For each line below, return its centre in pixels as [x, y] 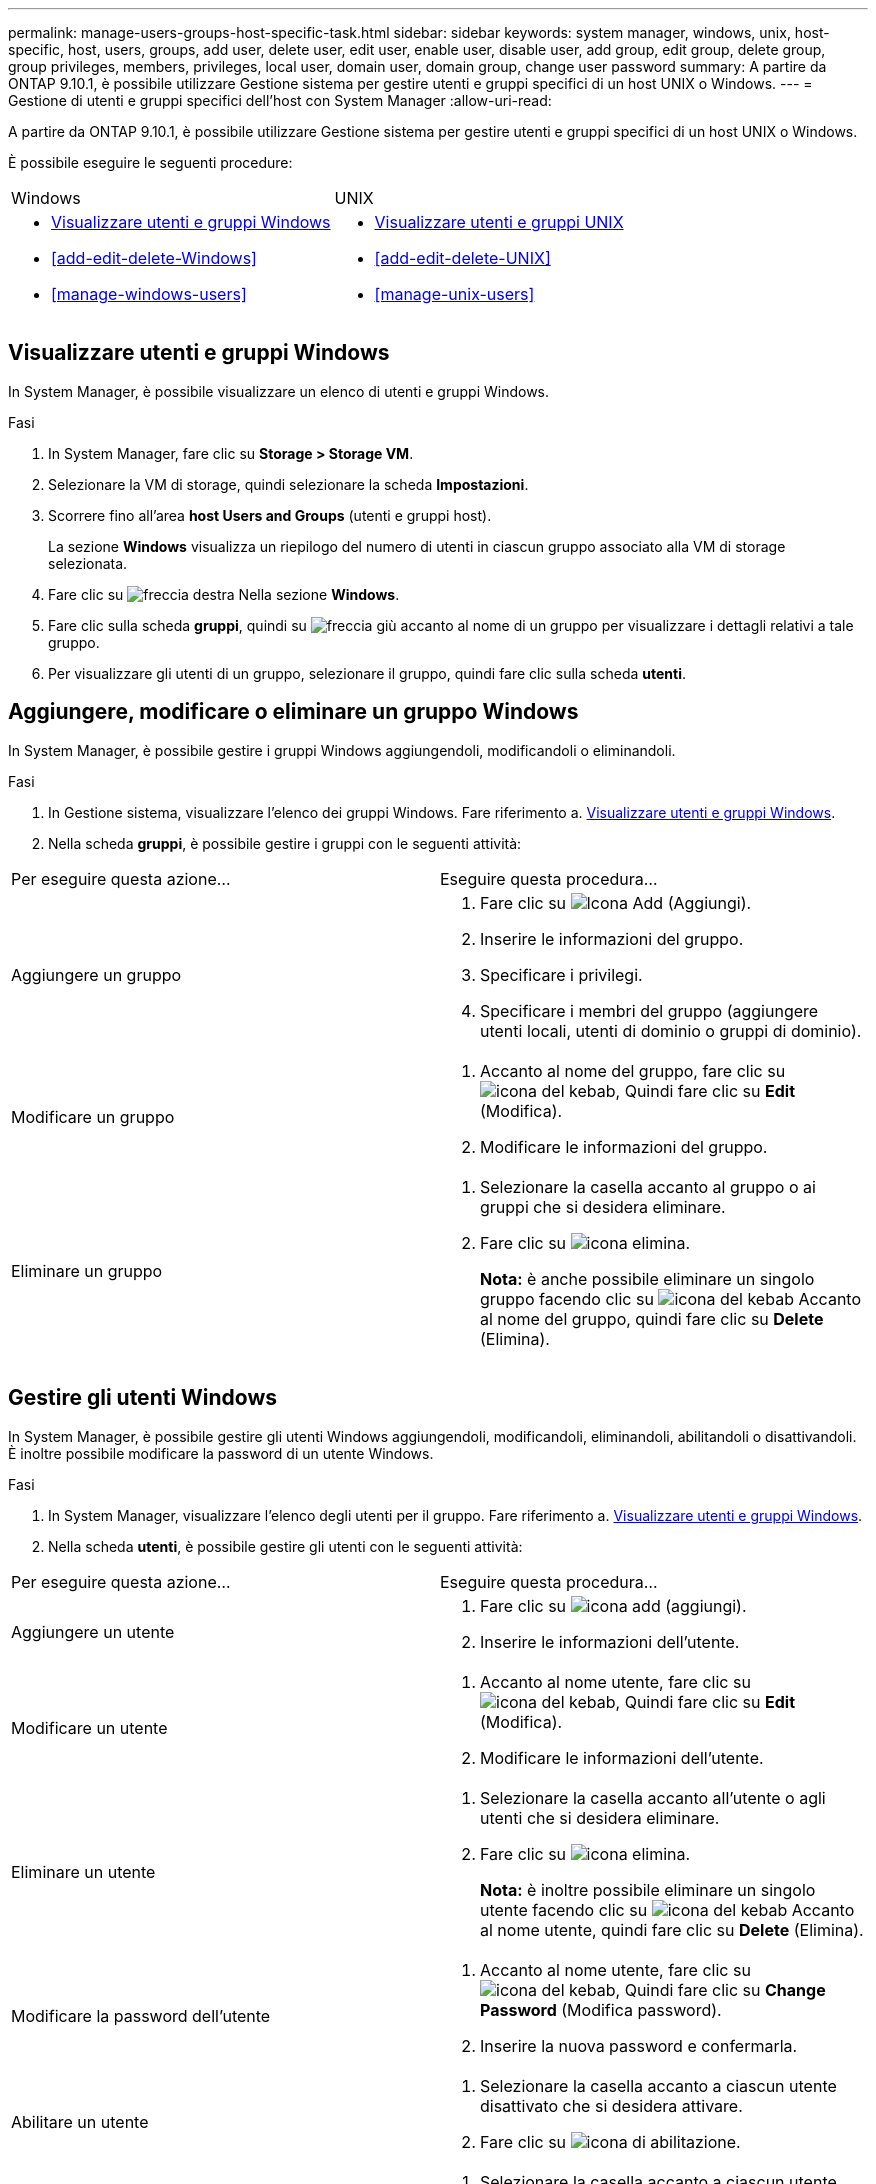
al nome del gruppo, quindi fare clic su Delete [652, 1318]
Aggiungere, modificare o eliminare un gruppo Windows [293, 712]
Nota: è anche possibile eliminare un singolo [647, 1278]
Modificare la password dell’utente [141, 2015]
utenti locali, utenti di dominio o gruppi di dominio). [671, 1030]
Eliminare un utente [83, 1871]
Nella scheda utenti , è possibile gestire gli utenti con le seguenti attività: [285, 1546]
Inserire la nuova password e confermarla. [639, 2045]
